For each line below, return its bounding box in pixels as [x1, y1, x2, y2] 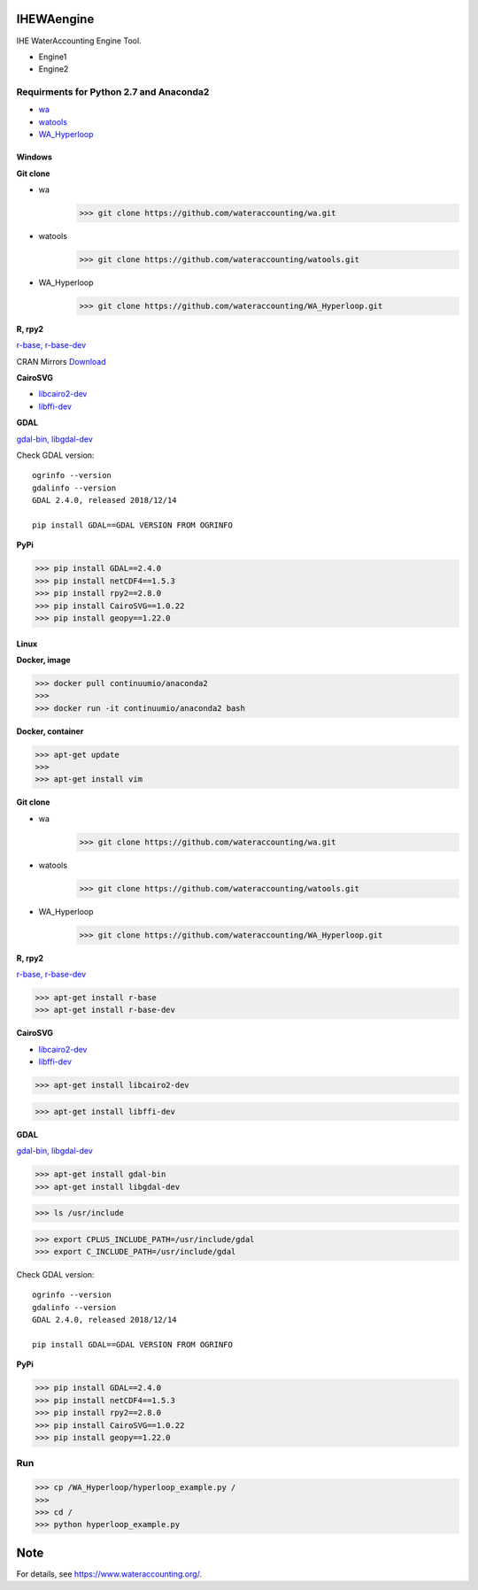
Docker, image [16, 654, 71, 665]
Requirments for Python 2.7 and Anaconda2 [16, 86, 210, 98]
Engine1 [38, 51, 67, 62]
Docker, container [16, 726, 84, 737]
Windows [16, 151, 52, 163]
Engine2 [38, 64, 69, 74]
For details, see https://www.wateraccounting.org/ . [16, 1568, 203, 1579]
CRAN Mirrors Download [16, 356, 106, 367]
